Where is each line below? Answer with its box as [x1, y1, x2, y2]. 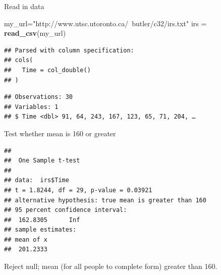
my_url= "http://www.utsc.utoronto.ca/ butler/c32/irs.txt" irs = [4, 18, 207, 28]
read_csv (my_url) [4, 28, 66, 38]
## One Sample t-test [4, 157, 80, 164]
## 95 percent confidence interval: [4, 206, 127, 214]
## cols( [4, 57, 33, 64]
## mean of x [4, 236, 47, 243]
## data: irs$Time [4, 177, 69, 184]
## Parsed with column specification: [4, 46, 134, 54]
